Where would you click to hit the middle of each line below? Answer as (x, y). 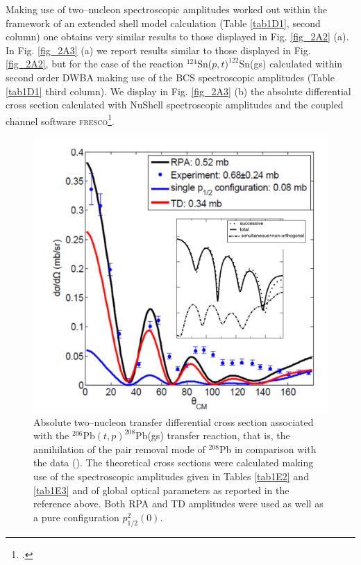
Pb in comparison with (268, 449)
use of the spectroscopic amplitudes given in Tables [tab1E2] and (171, 476)
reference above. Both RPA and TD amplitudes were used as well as (178, 503)
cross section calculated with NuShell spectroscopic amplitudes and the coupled (175, 105)
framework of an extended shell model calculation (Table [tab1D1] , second (163, 23)
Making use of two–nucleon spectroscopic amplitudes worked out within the (167, 9)
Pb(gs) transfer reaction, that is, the (213, 435)
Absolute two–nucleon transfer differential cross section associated (174, 421)
